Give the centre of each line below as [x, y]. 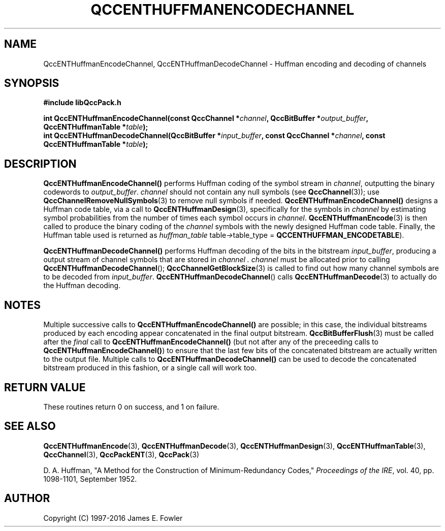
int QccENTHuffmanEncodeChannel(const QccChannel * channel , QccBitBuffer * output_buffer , [206, 118]
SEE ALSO [30, 426]
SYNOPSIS [32, 83]
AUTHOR [27, 498]
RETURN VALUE [45, 387]
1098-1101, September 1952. [90, 479]
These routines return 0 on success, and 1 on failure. [131, 407]
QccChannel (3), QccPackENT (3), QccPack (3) [121, 454]
